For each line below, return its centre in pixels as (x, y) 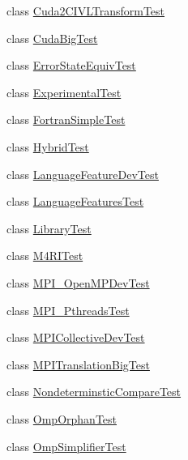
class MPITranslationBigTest (78, 364)
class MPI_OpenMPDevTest (78, 282)
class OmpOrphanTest (62, 418)
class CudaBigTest (52, 38)
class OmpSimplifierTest (66, 446)
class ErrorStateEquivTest (71, 65)
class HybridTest (48, 146)
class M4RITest (45, 256)
